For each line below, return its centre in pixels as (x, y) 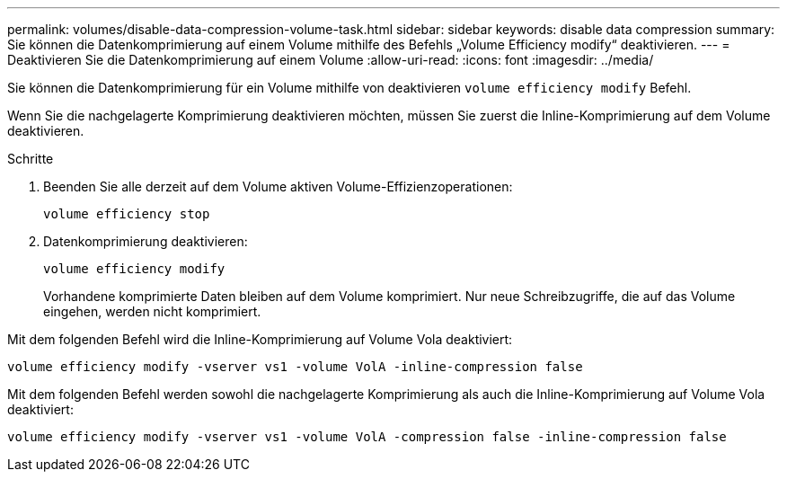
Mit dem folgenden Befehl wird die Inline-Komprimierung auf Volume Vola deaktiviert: (260, 339)
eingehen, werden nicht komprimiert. (152, 311)
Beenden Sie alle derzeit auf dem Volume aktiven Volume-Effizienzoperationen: (278, 186)
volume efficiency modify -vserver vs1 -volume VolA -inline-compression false (295, 367)
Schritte (31, 159)
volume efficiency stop (127, 214)
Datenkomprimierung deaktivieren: (146, 241)
